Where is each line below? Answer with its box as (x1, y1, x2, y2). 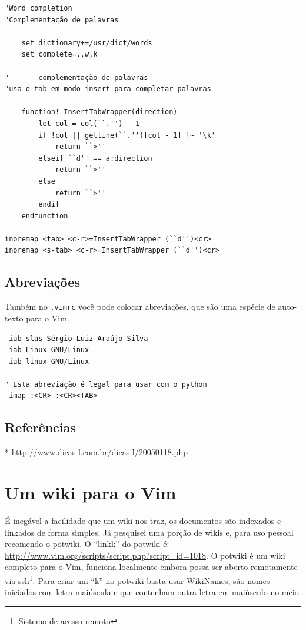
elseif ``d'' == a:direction (38, 154, 152, 163)
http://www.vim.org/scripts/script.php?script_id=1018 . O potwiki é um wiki (5, 549, 285, 561)
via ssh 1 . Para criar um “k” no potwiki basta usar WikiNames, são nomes (5, 572, 270, 586)
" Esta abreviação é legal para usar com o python (5, 380, 207, 389)
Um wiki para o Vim (5, 480, 177, 505)
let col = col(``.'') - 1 (38, 119, 140, 128)
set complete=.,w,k (21, 50, 98, 59)
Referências (5, 418, 76, 436)
